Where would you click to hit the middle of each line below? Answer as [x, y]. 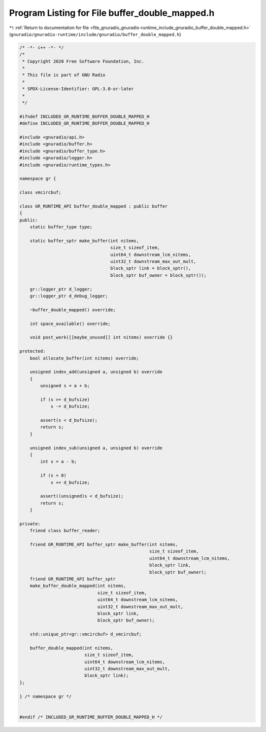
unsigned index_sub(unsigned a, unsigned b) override [96, 448]
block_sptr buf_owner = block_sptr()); [158, 275]
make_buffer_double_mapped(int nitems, [78, 586]
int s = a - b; [59, 462]
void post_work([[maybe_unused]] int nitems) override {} [101, 337]
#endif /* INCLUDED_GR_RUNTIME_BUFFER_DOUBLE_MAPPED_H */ [91, 717]
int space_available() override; [70, 324]
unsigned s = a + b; [65, 386]
